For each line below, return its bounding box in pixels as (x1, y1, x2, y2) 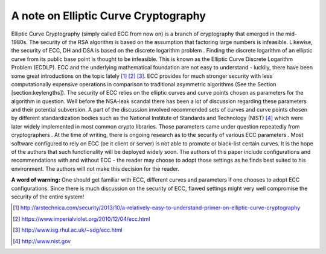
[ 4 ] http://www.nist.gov (13, 237, 71, 244)
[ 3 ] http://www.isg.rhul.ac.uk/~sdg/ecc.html (13, 226, 123, 233)
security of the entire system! (11, 193, 85, 200)
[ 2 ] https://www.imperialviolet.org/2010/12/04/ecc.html (13, 215, 150, 223)
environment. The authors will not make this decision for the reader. (11, 165, 179, 172)
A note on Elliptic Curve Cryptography (11, 9, 206, 22)
